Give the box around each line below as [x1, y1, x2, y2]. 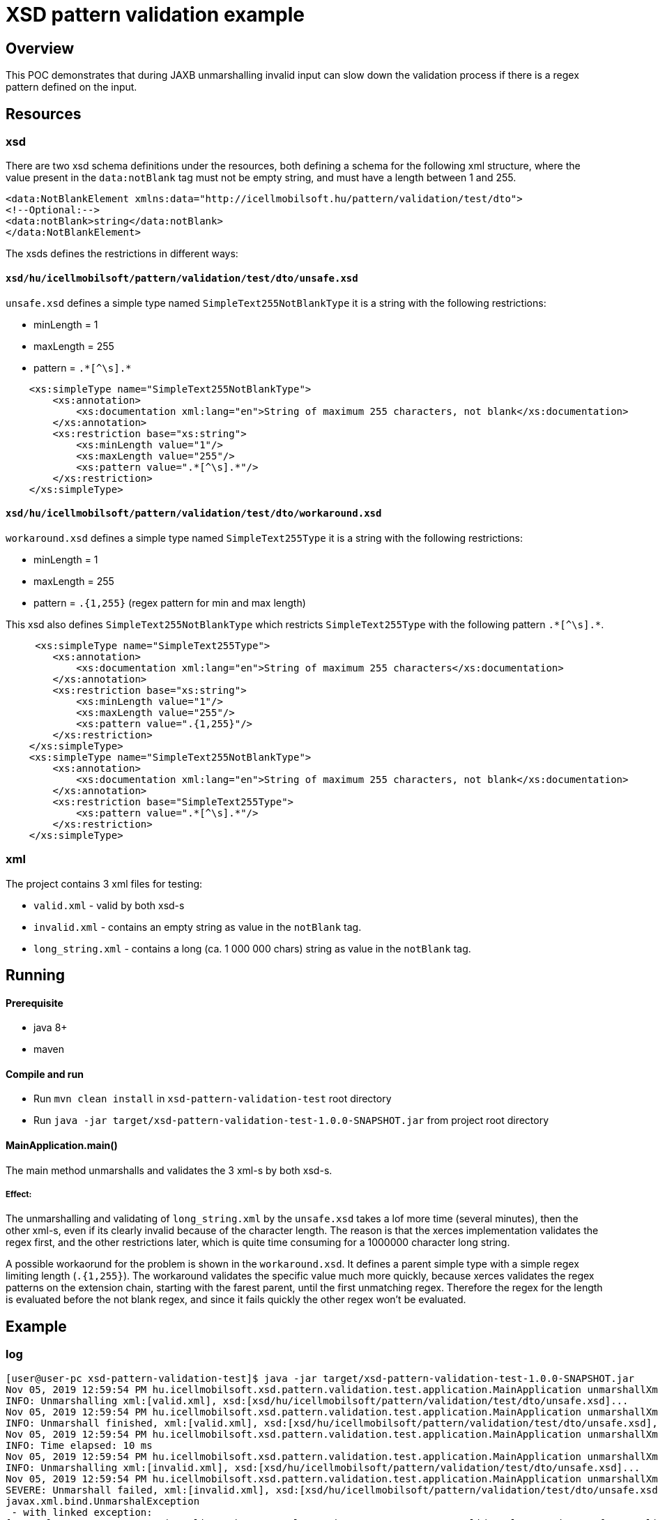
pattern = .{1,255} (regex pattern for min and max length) [33, 596, 306, 609]
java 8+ [33, 1021, 68, 1034]
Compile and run [6, 1067, 84, 1080]
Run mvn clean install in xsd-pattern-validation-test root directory [33, 1093, 392, 1105]
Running [6, 966, 66, 984]
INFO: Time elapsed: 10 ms [6, 1439, 153, 1451]
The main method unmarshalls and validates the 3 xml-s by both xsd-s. [6, 1164, 332, 1176]
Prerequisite [6, 996, 63, 1009]
